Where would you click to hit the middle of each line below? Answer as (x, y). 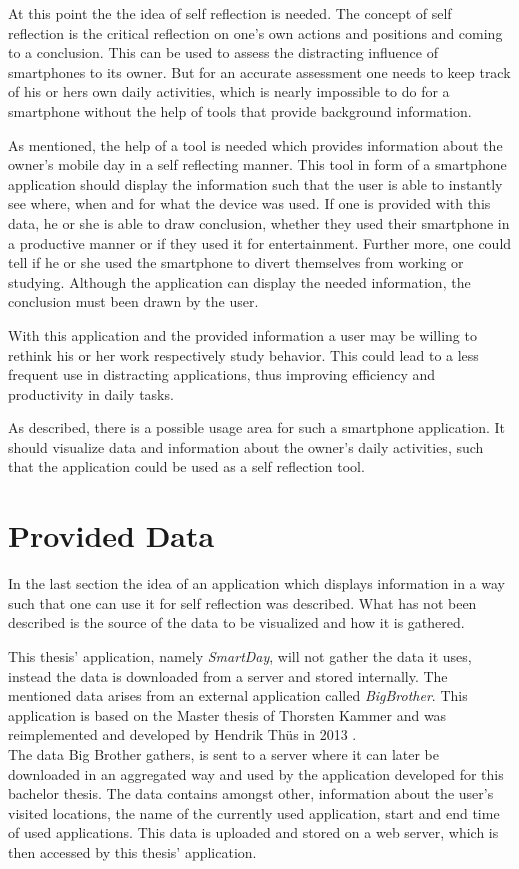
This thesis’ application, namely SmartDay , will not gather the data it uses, (240, 655)
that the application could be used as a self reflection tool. (186, 466)
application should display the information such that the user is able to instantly (255, 183)
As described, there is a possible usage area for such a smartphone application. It (257, 427)
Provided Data (111, 535)
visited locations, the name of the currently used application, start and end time (254, 812)
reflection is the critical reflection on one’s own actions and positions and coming (255, 32)
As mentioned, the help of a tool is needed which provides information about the (255, 144)
